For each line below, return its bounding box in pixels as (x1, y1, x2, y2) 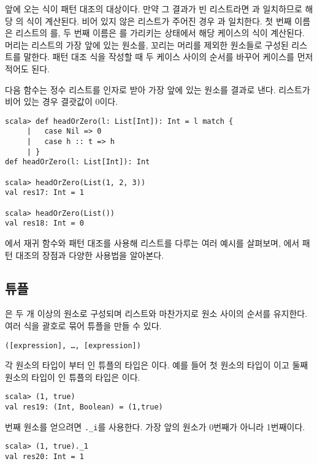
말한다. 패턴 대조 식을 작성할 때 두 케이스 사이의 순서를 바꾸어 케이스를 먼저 (23, 50, 313, 63)
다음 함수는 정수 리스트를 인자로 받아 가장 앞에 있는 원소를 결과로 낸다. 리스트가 (5, 83, 310, 96)
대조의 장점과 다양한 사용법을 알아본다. (15, 248, 164, 261)
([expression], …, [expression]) (5, 341, 141, 350)
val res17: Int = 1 (5, 188, 84, 197)
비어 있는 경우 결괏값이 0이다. (5, 95, 118, 108)
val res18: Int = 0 (5, 219, 84, 228)
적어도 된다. (5, 62, 50, 75)
